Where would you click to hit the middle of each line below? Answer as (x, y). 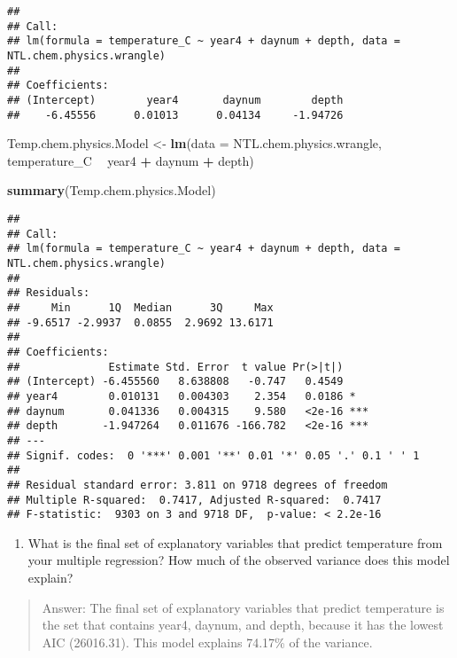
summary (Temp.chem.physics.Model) (112, 190)
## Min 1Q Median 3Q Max (140, 307)
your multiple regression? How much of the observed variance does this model (239, 560)
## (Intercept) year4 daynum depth (175, 100)
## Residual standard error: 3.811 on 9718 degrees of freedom (198, 485)
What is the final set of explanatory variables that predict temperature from (235, 542)
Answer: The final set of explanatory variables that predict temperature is (243, 607)
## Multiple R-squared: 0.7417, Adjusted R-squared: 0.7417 (194, 500)
